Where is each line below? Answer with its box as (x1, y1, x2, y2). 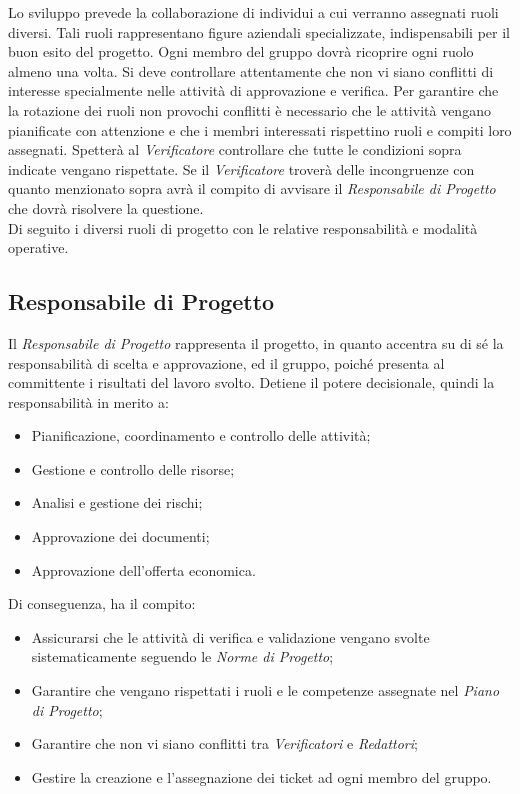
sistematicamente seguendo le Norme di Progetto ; (31, 646, 334, 667)
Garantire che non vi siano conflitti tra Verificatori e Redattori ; (31, 733, 418, 754)
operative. (8, 237, 69, 258)
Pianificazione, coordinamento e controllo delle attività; (31, 425, 371, 446)
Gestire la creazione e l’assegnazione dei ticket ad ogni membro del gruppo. (31, 766, 492, 787)
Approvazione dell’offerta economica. (31, 559, 256, 580)
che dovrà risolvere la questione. (8, 197, 204, 218)
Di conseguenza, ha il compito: (8, 593, 196, 614)
